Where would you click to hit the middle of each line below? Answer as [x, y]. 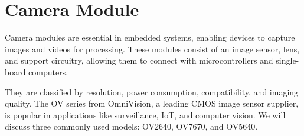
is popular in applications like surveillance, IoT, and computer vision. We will [145, 115]
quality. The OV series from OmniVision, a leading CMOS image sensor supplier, [152, 103]
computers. [48, 72]
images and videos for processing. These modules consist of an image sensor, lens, [152, 49]
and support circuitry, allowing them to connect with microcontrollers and [139, 60]
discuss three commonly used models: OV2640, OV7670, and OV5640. [131, 126]
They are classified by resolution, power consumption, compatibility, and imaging [152, 92]
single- [287, 60]
